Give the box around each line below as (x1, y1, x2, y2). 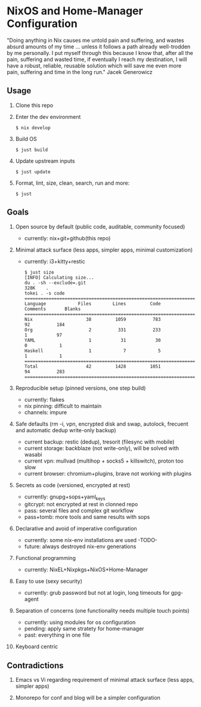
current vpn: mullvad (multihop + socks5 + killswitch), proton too (24, 457, 184, 464)
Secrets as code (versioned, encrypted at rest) (15, 481, 131, 488)
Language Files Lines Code (24, 301, 161, 307)
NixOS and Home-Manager (7, 4, 143, 18)
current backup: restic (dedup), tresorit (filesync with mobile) (24, 438, 175, 445)
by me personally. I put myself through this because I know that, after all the (7, 49, 193, 56)
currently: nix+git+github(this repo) (24, 234, 111, 241)
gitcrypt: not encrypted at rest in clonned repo (24, 501, 138, 508)
